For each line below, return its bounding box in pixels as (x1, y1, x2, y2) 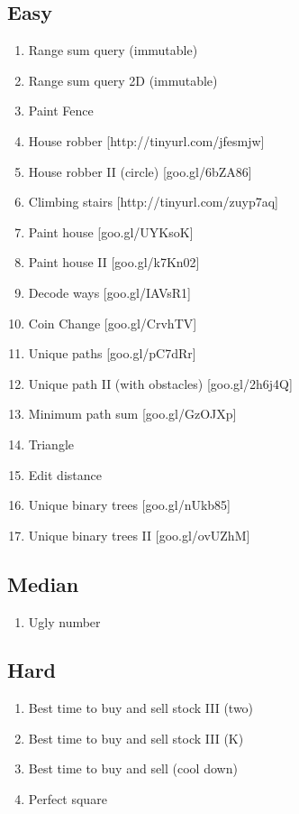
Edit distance (28, 465, 102, 484)
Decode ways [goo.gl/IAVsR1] (28, 282, 191, 301)
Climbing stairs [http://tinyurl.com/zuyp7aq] (28, 192, 278, 211)
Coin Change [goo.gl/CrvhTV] (28, 313, 197, 332)
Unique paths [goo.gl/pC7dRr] (28, 344, 196, 363)
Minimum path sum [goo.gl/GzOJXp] (28, 404, 237, 423)
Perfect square (28, 790, 107, 809)
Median (7, 569, 79, 597)
